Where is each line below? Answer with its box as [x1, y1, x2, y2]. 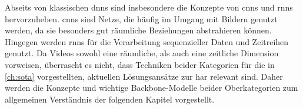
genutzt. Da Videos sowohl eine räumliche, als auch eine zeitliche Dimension [5, 47, 279, 59]
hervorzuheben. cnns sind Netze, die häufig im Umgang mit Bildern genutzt [5, 12, 278, 25]
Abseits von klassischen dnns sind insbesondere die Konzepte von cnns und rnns [5, 1, 293, 13]
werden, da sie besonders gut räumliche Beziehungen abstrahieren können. [5, 24, 272, 36]
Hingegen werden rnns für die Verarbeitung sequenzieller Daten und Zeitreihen [5, 35, 289, 47]
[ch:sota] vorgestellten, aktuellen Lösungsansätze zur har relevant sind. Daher [5, 70, 283, 82]
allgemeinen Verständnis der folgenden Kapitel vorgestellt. [5, 93, 215, 105]
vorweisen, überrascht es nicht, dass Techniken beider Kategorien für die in [5, 58, 275, 70]
